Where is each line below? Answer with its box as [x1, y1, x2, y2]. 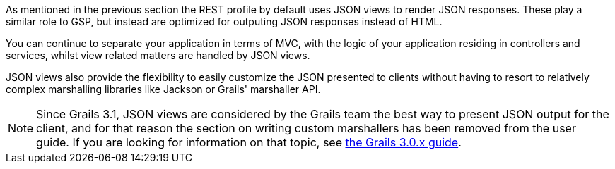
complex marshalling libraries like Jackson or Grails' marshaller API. [6, 83, 321, 95]
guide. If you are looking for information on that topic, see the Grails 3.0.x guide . [36, 135, 462, 149]
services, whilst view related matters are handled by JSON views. [6, 49, 310, 61]
